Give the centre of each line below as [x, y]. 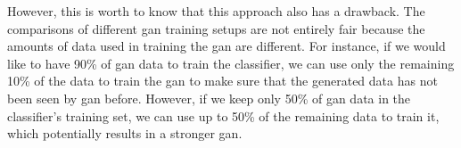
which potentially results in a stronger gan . [125, 133]
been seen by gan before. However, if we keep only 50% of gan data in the [209, 98]
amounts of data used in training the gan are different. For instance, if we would [226, 46]
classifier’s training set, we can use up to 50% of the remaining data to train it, [223, 115]
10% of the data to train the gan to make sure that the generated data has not [222, 81]
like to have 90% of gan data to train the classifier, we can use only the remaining [231, 63]
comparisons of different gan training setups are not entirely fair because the [216, 28]
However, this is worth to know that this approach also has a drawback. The [216, 11]
